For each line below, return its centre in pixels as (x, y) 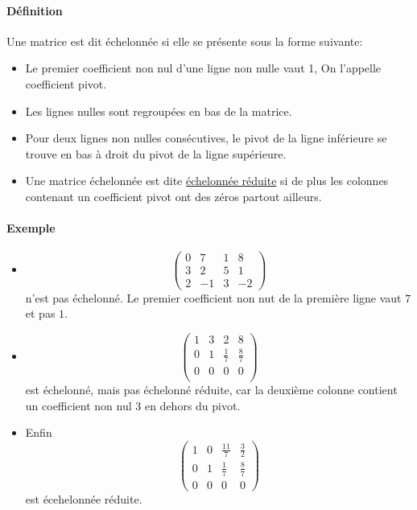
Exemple (31, 228)
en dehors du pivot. (192, 405)
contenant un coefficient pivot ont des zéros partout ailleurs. (173, 196)
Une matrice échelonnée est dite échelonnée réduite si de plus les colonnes (207, 181)
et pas (40, 313)
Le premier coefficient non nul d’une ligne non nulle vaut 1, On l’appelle (203, 68)
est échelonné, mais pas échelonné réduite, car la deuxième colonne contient (211, 390)
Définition (35, 10)
